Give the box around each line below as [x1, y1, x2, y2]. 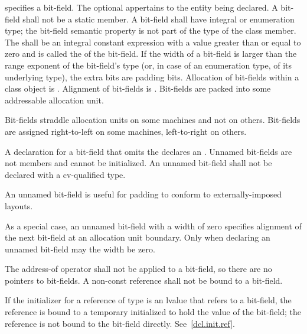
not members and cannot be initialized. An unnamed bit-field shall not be [5, 157, 272, 169]
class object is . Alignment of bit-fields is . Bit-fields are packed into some [5, 82, 271, 95]
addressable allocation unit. [5, 93, 104, 106]
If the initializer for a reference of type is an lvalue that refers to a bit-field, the [5, 294, 292, 306]
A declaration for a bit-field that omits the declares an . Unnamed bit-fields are [5, 145, 292, 157]
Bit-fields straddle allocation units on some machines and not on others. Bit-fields [5, 114, 301, 126]
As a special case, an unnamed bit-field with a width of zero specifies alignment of [5, 219, 302, 232]
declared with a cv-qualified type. [5, 168, 126, 180]
